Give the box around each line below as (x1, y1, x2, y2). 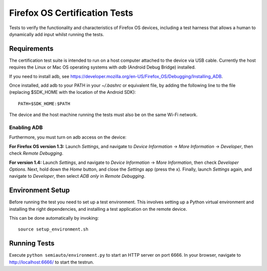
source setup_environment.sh (18, 227, 89, 232)
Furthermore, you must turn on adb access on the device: (9, 134, 127, 140)
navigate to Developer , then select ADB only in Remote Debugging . (9, 173, 145, 179)
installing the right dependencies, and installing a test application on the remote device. (9, 206, 187, 212)
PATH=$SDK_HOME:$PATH (18, 101, 70, 106)
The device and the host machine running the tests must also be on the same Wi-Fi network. (9, 112, 198, 118)
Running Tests (9, 239, 54, 248)
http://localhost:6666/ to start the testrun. (9, 259, 94, 265)
